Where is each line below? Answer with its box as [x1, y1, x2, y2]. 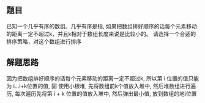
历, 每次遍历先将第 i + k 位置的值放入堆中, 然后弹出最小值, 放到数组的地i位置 [6, 90, 197, 97]
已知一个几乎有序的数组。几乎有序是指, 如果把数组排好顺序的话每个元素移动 [6, 23, 197, 30]
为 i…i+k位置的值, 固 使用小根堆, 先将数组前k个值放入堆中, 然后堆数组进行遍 [6, 82, 196, 90]
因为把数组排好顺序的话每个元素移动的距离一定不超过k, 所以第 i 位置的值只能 [6, 74, 199, 82]
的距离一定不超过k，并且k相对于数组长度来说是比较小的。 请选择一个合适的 [6, 30, 196, 37]
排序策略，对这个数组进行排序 [6, 38, 81, 45]
